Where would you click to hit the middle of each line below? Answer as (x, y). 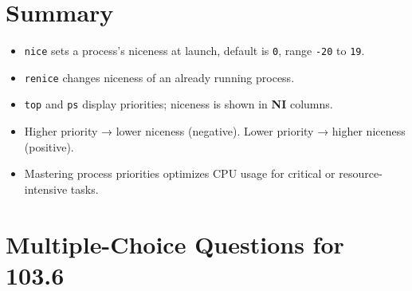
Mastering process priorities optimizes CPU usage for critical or (180, 173)
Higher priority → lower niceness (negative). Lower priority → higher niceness (215, 131)
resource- (361, 173)
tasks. (84, 189)
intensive (46, 189)
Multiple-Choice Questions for (175, 244)
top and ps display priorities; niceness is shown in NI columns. (179, 104)
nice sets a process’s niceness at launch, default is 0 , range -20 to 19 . (194, 51)
